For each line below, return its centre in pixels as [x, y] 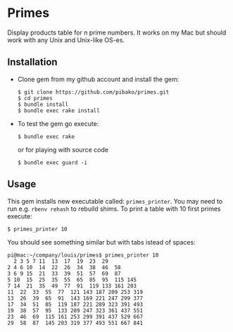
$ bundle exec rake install [58, 111]
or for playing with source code [63, 149]
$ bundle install [43, 104]
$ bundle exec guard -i [52, 162]
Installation [32, 62]
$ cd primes [35, 98]
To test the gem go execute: [58, 123]
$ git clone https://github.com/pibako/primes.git [93, 92]
